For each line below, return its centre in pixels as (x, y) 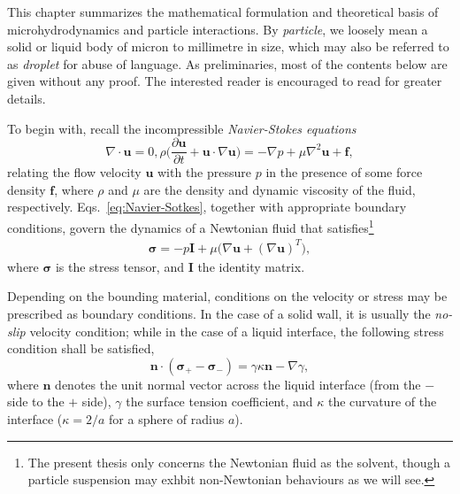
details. (27, 98)
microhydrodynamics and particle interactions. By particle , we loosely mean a (218, 29)
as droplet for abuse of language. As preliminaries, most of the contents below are (227, 63)
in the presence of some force (344, 172)
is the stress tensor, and (119, 266)
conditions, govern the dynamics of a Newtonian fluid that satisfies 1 (191, 226)
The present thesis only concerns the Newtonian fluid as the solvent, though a (239, 462)
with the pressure (204, 172)
